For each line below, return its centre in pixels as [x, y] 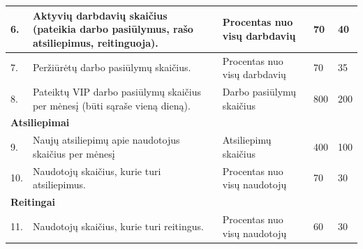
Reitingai [33, 202]
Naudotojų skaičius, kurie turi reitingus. [118, 226]
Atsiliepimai [40, 122]
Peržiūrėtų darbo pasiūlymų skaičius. [112, 67]
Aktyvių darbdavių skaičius [100, 15]
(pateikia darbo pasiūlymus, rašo [113, 29]
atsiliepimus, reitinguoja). [95, 42]
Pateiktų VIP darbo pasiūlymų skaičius [117, 91]
